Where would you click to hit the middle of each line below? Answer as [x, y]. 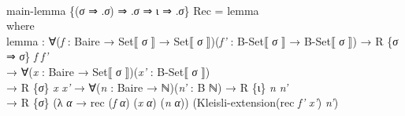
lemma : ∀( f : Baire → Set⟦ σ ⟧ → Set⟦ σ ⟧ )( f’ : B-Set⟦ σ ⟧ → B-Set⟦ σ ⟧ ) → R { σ [202, 40]
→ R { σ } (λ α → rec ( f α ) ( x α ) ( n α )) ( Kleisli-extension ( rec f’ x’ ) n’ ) [173, 102]
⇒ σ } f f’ [28, 56]
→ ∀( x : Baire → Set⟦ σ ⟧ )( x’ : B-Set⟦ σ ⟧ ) [108, 71]
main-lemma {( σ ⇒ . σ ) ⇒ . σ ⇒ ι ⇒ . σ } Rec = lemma [133, 10]
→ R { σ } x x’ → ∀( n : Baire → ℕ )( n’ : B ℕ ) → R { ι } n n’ [147, 87]
